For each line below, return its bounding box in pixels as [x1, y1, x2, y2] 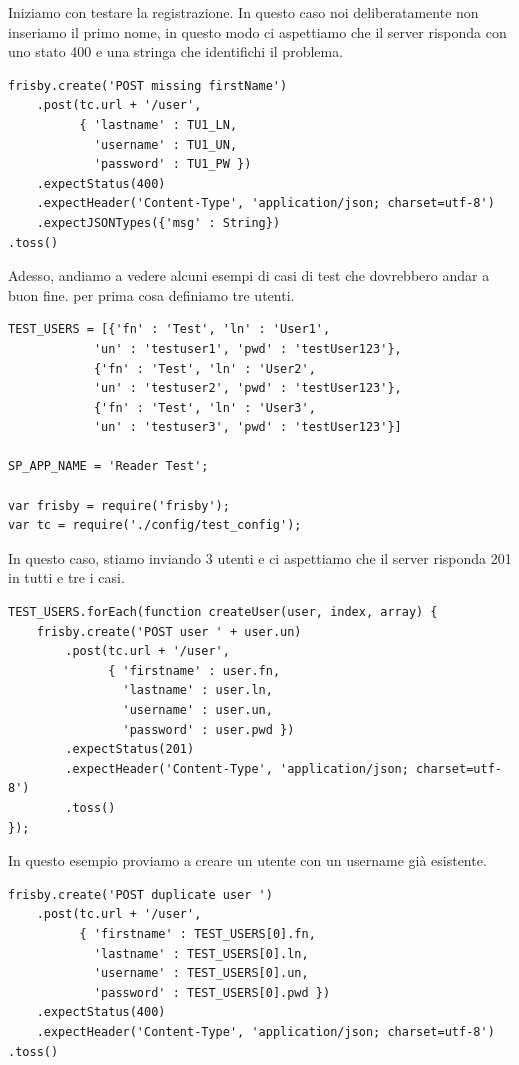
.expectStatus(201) [65, 742, 195, 757]
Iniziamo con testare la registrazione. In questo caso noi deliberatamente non [8, 2, 479, 22]
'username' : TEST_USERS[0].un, [93, 966, 309, 981]
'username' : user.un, [122, 703, 273, 717]
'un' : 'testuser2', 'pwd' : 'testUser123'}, [93, 381, 402, 396]
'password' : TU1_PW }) [93, 157, 252, 172]
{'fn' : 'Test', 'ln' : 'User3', [93, 400, 316, 415]
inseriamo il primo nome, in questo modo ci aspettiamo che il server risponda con [8, 21, 507, 42]
